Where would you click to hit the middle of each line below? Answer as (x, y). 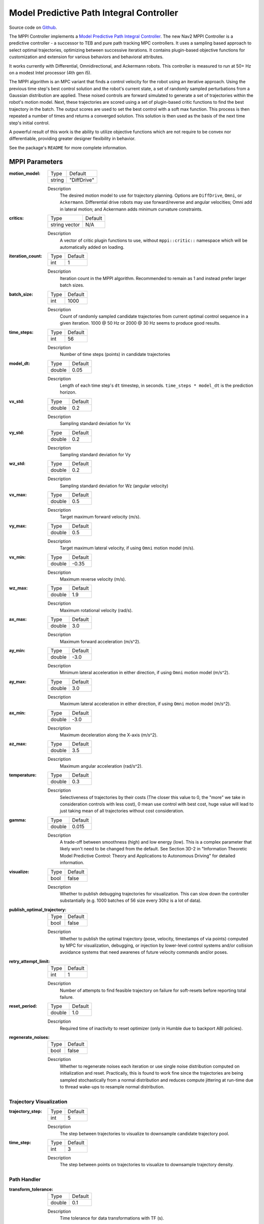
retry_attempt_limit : (30, 961)
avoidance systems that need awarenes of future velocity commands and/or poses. (144, 952)
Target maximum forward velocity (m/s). (100, 517)
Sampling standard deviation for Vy (95, 454)
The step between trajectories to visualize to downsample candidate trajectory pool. (144, 1133)
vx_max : (18, 495)
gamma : (18, 820)
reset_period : (23, 1006)
